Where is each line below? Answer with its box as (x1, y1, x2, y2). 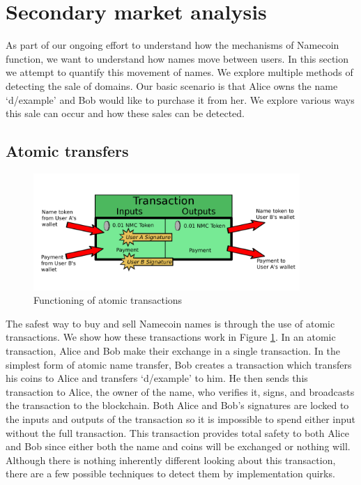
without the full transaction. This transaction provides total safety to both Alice (6, 425, 349, 440)
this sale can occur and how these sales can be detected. (6, 106, 245, 121)
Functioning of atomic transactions (33, 293, 183, 307)
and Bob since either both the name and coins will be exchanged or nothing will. (6, 439, 351, 454)
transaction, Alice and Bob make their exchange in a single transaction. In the (6, 343, 341, 357)
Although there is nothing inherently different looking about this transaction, (6, 452, 336, 467)
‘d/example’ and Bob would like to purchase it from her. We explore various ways (6, 92, 355, 107)
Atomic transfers (6, 140, 129, 162)
